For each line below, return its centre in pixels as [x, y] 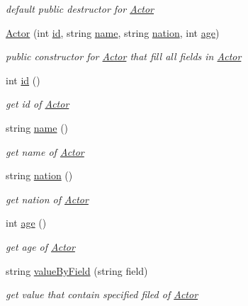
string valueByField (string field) [77, 270]
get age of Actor [40, 246]
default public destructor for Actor [80, 8]
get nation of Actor [47, 199]
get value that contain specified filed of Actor [102, 294]
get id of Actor [38, 104]
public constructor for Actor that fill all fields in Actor [124, 56]
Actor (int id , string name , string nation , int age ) [113, 32]
